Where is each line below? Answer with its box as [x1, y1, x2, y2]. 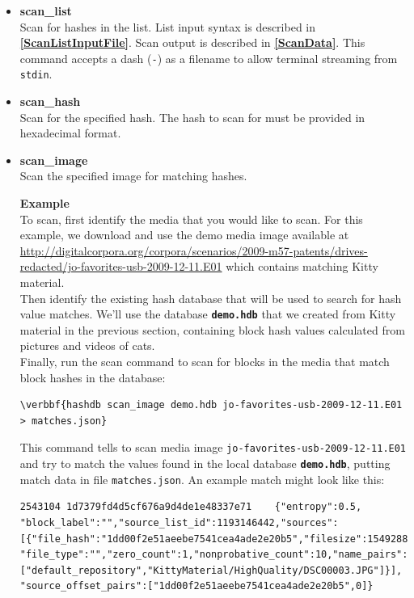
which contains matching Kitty [226, 258, 378, 275]
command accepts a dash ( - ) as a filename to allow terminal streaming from [19, 49, 398, 66]
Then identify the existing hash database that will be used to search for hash [19, 289, 402, 306]
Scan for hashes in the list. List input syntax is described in [19, 18, 316, 35]
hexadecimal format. [19, 124, 121, 141]
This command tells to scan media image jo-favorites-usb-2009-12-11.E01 [19, 439, 407, 456]
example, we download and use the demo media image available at [19, 226, 349, 243]
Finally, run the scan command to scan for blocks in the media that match [19, 353, 390, 370]
